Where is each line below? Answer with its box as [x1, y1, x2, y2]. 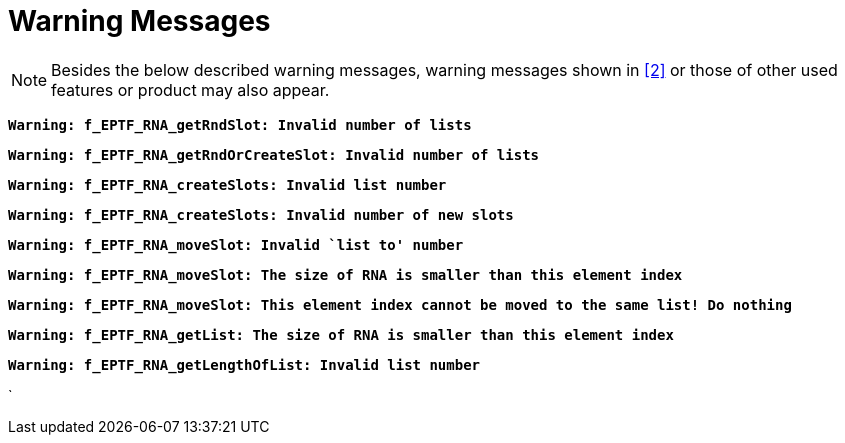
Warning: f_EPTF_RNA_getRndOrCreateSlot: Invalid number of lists [8, 146, 540, 163]
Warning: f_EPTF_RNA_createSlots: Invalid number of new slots [8, 206, 514, 223]
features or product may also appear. [51, 79, 330, 100]
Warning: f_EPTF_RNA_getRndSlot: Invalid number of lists [8, 116, 472, 133]
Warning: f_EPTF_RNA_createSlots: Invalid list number [8, 176, 447, 193]
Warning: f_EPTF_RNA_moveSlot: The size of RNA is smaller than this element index [8, 266, 683, 283]
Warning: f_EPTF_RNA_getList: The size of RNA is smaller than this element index [8, 326, 674, 343]
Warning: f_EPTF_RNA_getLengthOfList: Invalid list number [8, 356, 481, 373]
